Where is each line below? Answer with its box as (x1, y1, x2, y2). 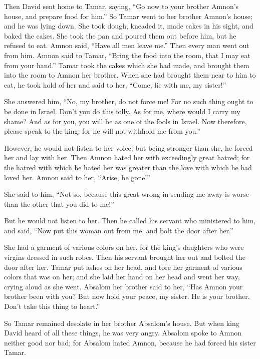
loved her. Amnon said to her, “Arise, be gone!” (4, 172, 150, 182)
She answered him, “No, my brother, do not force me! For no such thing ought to (4, 96, 253, 107)
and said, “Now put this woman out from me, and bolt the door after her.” (4, 225, 233, 235)
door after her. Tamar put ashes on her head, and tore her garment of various (4, 261, 242, 272)
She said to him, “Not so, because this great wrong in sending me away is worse (4, 189, 249, 199)
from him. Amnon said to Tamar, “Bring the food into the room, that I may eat (4, 50, 250, 60)
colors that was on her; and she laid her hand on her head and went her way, (4, 271, 240, 282)
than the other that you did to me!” (4, 198, 114, 209)
